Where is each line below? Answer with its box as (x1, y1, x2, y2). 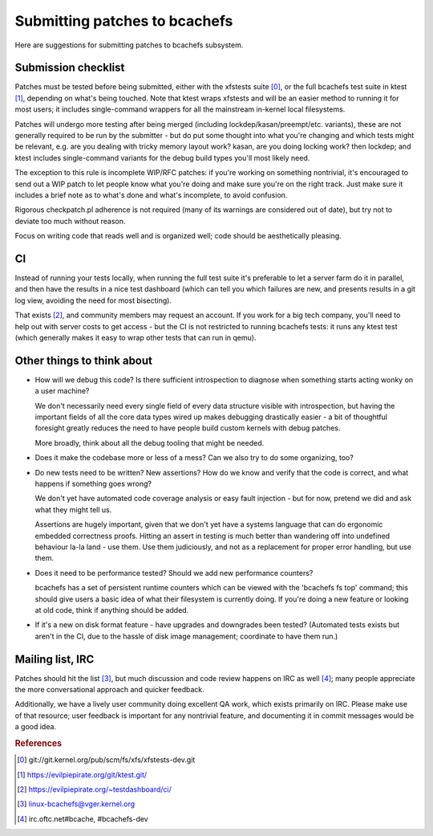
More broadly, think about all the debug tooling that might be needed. (34, 438, 265, 447)
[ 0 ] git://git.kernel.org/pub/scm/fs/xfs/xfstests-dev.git (17, 755, 196, 765)
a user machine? (34, 386, 90, 396)
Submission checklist (14, 61, 125, 75)
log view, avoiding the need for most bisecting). (14, 296, 172, 305)
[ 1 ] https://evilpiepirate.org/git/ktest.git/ (17, 769, 148, 779)
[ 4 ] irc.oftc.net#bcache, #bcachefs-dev (17, 814, 148, 823)
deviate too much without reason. (14, 216, 126, 226)
